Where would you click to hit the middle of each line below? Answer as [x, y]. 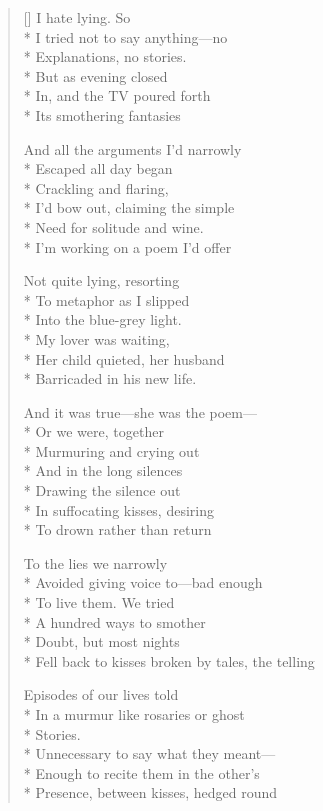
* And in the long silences [103, 470]
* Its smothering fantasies [102, 114]
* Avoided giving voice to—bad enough [143, 582]
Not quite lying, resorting [101, 280]
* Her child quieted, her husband [124, 358]
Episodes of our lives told [101, 694]
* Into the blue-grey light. [102, 319]
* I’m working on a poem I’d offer [127, 246]
